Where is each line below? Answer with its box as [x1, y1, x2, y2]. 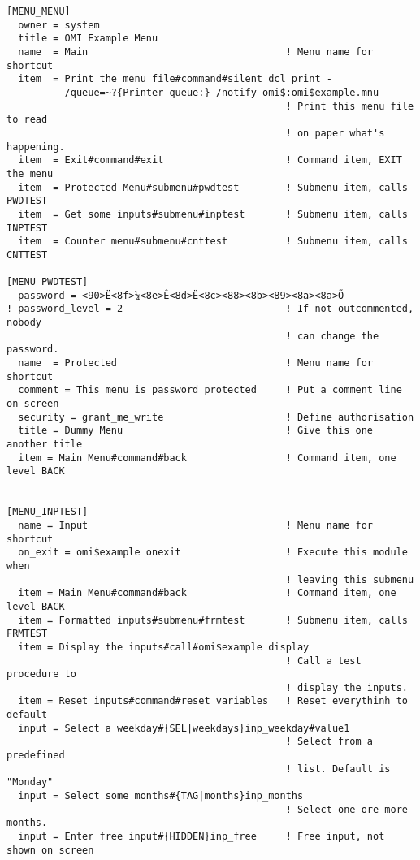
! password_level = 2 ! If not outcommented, [6, 303, 414, 315]
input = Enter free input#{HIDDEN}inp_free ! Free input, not [18, 831, 385, 843]
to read [6, 114, 48, 126]
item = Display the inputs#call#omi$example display [18, 641, 310, 653]
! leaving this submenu [285, 573, 414, 586]
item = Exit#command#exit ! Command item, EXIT [18, 154, 402, 166]
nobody [6, 317, 41, 329]
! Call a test [285, 655, 362, 667]
